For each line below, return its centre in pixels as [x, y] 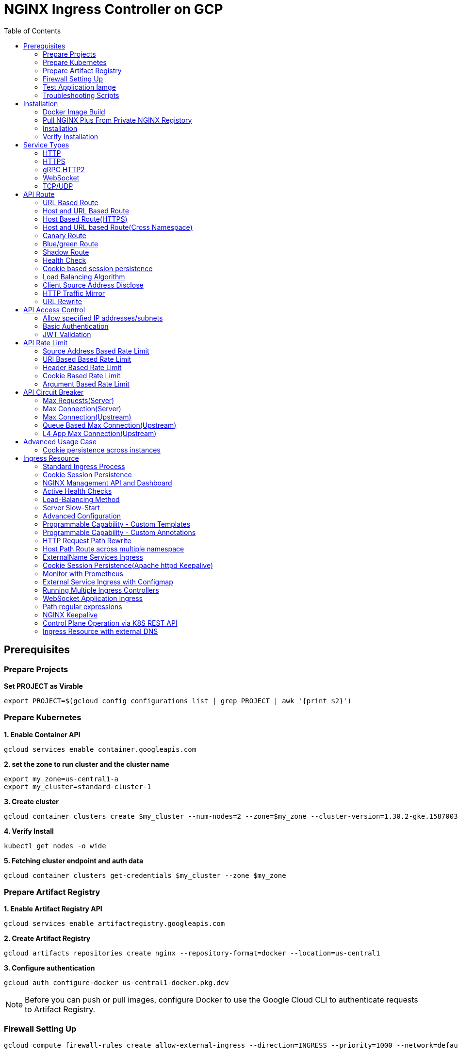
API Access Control [54, 309]
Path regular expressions [82, 606]
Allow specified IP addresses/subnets [103, 318]
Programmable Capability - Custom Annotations [119, 532]
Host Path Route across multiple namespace [114, 549]
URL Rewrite [62, 301]
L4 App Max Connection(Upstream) [100, 433]
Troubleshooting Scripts [81, 95]
